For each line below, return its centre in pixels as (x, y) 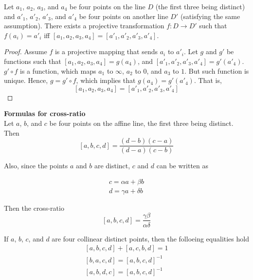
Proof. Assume (26, 51)
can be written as (182, 166)
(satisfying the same (210, 16)
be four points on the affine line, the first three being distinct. (141, 123)
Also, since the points (36, 166)
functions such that (33, 61)
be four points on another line (124, 16)
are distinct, (112, 166)
